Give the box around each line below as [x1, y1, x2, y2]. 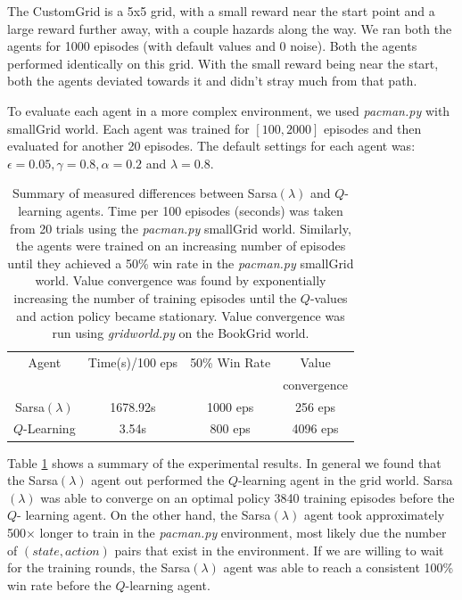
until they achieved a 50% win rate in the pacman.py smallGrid [7, 253, 354, 272]
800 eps [210, 419, 251, 438]
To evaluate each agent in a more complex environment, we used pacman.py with [7, 101, 450, 119]
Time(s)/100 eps [87, 352, 178, 371]
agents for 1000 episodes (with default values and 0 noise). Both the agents [7, 37, 417, 55]
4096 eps [292, 419, 339, 438]
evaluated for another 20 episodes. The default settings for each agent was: [7, 136, 416, 155]
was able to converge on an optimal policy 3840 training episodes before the [40, 488, 455, 506]
